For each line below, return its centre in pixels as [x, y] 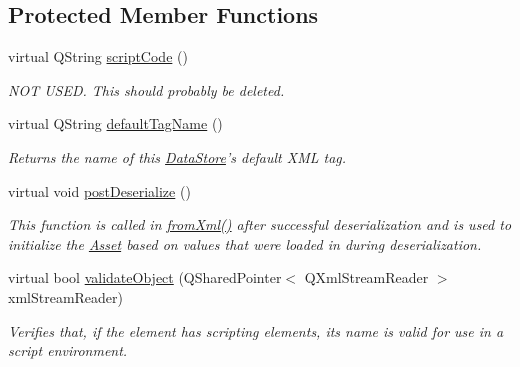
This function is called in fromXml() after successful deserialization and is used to [260, 224]
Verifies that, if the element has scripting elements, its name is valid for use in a [256, 330]
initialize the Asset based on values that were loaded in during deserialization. [245, 243]
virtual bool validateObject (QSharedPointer [145, 277]
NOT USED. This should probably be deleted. [146, 89]
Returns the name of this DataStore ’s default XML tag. [177, 156]
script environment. [68, 350]
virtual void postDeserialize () [99, 190]
